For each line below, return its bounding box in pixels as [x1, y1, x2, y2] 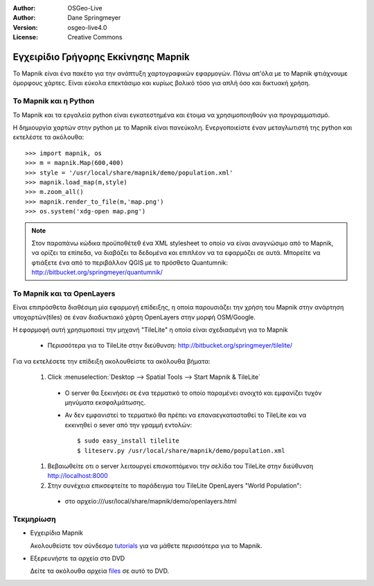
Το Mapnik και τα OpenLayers [12, 288, 116, 298]
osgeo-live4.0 [67, 23, 107, 31]
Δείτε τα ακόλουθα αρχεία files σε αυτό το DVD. [30, 567, 170, 575]
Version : [12, 23, 38, 31]
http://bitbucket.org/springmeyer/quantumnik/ [31, 268, 163, 276]
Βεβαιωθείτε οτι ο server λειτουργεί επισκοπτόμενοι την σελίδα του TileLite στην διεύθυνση [47, 461, 314, 470]
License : [12, 33, 38, 42]
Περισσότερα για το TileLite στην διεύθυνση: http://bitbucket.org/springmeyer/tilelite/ [47, 341, 293, 350]
